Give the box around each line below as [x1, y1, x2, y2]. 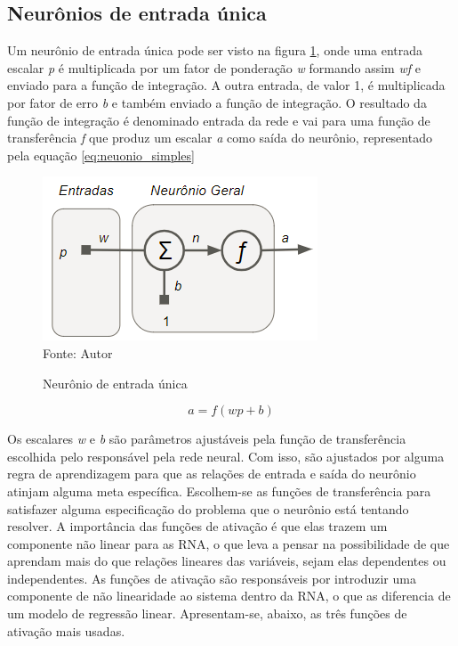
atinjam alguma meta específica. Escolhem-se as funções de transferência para [7, 481, 431, 500]
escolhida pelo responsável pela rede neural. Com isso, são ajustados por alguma [7, 446, 445, 465]
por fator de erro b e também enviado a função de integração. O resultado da [7, 93, 427, 111]
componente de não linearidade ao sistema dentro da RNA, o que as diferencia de [7, 586, 451, 605]
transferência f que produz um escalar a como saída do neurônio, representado [7, 128, 432, 147]
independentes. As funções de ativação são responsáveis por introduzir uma [7, 568, 416, 587]
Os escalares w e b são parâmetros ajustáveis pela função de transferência [7, 429, 406, 448]
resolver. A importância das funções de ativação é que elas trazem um [7, 517, 388, 536]
